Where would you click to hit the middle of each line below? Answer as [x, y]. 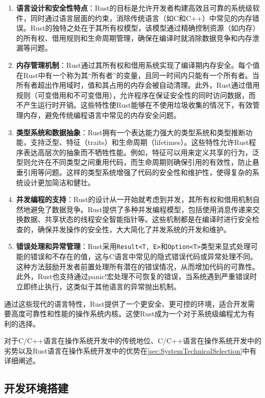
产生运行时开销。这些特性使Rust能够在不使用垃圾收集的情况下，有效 [138, 105]
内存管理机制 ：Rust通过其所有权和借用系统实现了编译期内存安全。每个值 [138, 65]
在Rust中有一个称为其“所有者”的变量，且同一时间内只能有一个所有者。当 [138, 75]
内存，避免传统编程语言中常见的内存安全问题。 [102, 115]
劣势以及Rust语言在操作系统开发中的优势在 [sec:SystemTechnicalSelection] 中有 [130, 350]
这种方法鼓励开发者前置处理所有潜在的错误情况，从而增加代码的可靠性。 [138, 266]
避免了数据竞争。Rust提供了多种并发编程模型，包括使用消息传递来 [141, 209]
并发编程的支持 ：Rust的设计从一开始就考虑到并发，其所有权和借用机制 [134, 199]
